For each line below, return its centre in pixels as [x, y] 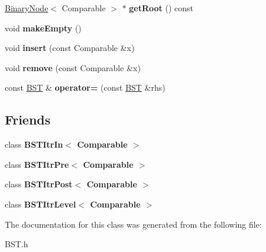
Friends [28, 119]
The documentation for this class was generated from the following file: [133, 224]
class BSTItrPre [37, 164]
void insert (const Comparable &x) [70, 48]
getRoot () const [161, 8]
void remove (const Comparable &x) [73, 67]
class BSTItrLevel [40, 204]
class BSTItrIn [34, 144]
